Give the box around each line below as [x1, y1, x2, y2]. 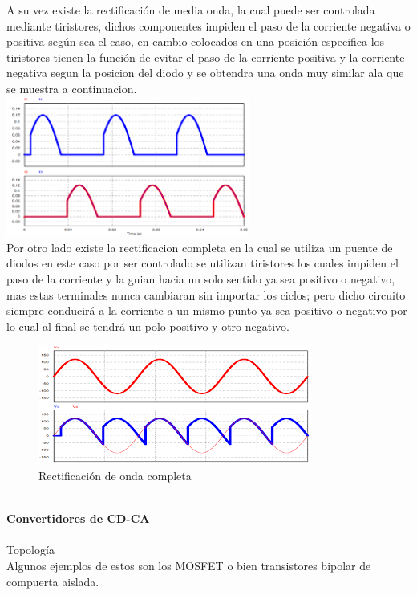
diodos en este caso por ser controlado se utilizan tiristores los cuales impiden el [6, 255, 399, 271]
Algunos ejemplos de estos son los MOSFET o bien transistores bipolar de [6, 556, 371, 573]
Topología [6, 541, 55, 558]
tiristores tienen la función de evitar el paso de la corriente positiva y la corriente [6, 48, 405, 65]
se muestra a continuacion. [6, 79, 137, 96]
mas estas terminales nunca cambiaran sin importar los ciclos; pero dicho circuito [6, 286, 406, 303]
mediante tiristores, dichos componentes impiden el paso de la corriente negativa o [6, 17, 411, 34]
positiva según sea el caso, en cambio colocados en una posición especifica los [6, 33, 385, 50]
